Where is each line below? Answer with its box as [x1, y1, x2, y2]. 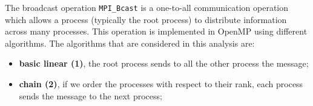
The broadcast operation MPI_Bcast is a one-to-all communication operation [5, 1, 289, 13]
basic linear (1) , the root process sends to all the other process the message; [19, 57, 309, 70]
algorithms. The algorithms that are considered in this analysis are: [5, 36, 255, 49]
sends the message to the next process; [19, 89, 162, 102]
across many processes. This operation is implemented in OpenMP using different [5, 25, 308, 38]
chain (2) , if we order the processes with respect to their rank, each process [19, 78, 303, 90]
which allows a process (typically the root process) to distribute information [5, 13, 287, 25]
